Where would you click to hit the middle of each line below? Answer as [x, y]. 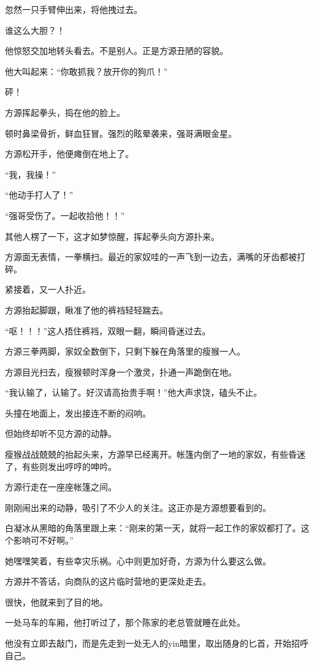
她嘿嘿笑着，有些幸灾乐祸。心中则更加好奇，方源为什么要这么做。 [138, 560]
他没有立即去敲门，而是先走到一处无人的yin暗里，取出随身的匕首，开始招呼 [157, 643]
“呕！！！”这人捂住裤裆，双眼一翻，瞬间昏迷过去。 [108, 330]
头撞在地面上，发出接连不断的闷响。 [78, 413]
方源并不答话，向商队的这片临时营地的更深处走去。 [108, 581]
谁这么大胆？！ [35, 30]
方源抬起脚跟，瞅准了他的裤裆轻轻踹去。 [86, 309]
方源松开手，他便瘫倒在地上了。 [69, 154]
